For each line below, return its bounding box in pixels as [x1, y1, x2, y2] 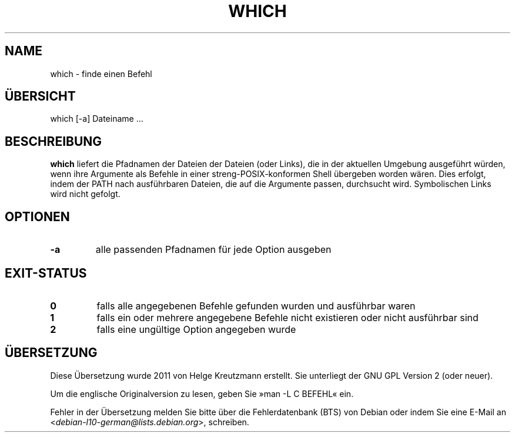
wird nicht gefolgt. [50, 189, 121, 199]
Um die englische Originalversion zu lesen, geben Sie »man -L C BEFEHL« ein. [50, 388, 354, 399]
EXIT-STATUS [5, 265, 87, 281]
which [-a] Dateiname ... [50, 114, 143, 124]
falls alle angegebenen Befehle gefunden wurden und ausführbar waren [96, 299, 416, 312]
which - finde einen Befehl [50, 68, 152, 79]
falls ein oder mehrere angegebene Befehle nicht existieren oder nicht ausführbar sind [96, 311, 479, 323]
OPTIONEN [5, 209, 70, 224]
